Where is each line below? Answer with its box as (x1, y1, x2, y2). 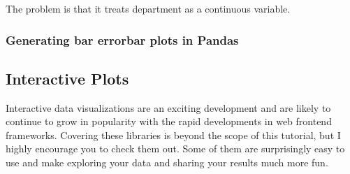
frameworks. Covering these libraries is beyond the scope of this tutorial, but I (6, 127, 341, 142)
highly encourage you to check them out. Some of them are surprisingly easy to (6, 141, 345, 156)
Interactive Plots (6, 67, 129, 89)
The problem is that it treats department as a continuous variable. (6, 1, 291, 15)
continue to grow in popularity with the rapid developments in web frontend (6, 114, 332, 129)
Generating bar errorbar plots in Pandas (6, 31, 239, 48)
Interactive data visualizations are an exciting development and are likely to (6, 100, 331, 115)
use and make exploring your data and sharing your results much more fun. (6, 155, 328, 170)
